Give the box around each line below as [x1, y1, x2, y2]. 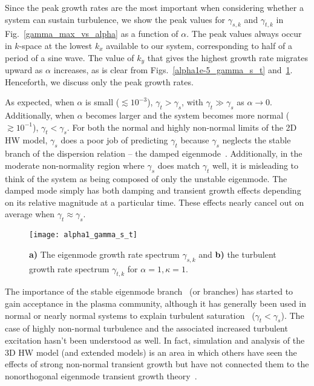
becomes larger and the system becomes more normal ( [85, 109, 290, 122]
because [180, 134, 209, 146]
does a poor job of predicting [61, 134, 168, 146]
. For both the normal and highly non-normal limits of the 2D [67, 120, 297, 133]
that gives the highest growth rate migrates [147, 51, 308, 64]
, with [182, 96, 203, 108]
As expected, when [5, 96, 74, 108]
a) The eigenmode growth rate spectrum [29, 247, 180, 260]
